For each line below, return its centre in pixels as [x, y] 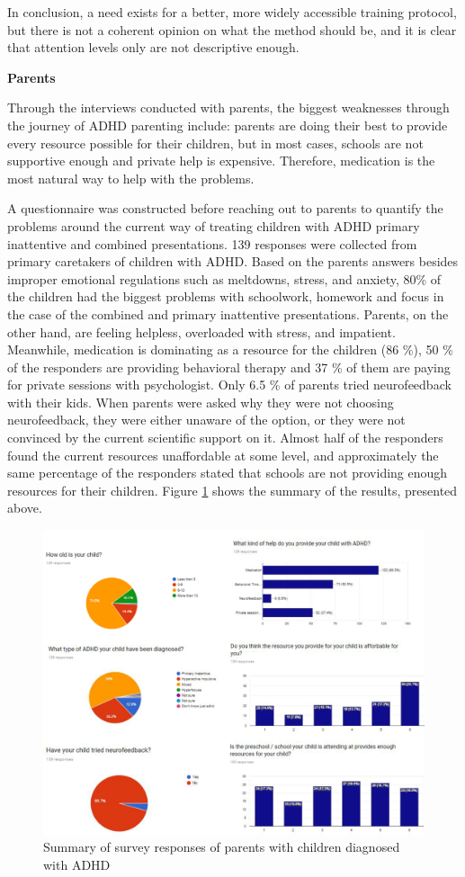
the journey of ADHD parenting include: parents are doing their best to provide [228, 125]
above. [25, 508]
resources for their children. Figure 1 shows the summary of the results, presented [232, 490]
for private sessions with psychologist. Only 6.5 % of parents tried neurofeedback [229, 385]
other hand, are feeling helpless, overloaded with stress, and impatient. [201, 331]
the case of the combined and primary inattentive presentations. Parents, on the [228, 313]
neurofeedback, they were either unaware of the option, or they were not [206, 420]
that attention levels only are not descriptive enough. [153, 47]
